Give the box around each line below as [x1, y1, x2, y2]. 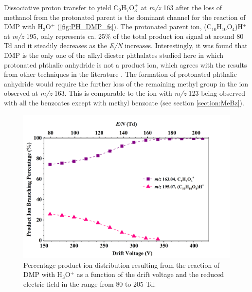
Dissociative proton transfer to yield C [4, 2, 119, 12]
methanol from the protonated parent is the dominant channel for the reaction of [4, 12, 246, 22]
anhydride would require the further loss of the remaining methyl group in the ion [4, 78, 249, 88]
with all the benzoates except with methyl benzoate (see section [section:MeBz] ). [4, 97, 244, 107]
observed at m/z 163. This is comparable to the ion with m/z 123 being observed [4, 88, 245, 98]
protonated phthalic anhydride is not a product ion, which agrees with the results [4, 59, 247, 69]
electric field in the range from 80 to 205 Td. [23, 278, 156, 289]
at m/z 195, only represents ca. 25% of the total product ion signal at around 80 [4, 31, 244, 41]
